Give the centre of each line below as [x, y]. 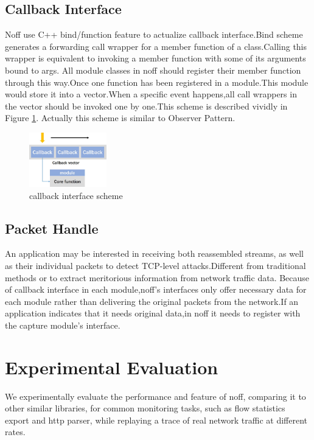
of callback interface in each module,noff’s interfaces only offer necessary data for [156, 289]
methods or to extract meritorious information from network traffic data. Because [157, 277]
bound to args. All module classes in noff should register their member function [153, 70]
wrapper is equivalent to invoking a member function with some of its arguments [155, 58]
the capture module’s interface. [63, 325]
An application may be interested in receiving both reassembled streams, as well [154, 253]
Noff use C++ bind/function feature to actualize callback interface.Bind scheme [154, 34]
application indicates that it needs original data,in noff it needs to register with [153, 313]
